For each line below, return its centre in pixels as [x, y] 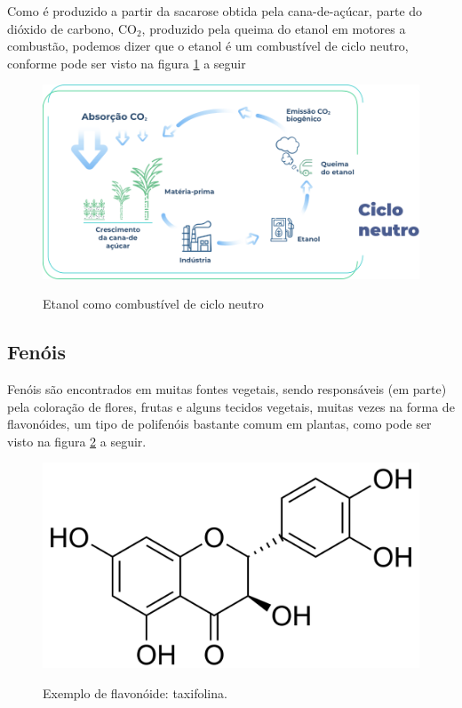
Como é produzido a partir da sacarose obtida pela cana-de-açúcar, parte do [215, 11]
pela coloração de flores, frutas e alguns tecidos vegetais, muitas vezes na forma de [231, 406]
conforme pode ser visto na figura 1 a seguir [127, 63]
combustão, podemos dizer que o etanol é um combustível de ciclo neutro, [208, 46]
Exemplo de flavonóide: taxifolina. [135, 692]
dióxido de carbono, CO [72, 28]
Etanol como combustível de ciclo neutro [153, 304]
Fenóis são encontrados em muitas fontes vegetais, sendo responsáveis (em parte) [227, 388]
